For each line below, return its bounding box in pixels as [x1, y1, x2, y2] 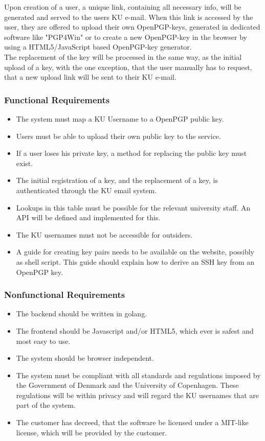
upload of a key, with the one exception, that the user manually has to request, [4, 61, 252, 72]
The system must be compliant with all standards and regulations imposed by [16, 369, 261, 380]
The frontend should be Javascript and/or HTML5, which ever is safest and [16, 325, 254, 336]
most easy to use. [16, 335, 71, 346]
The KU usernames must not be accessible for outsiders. [16, 229, 193, 240]
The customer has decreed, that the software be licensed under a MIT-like [16, 417, 249, 428]
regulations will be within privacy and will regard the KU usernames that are [16, 389, 259, 400]
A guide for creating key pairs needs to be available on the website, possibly [16, 246, 255, 257]
